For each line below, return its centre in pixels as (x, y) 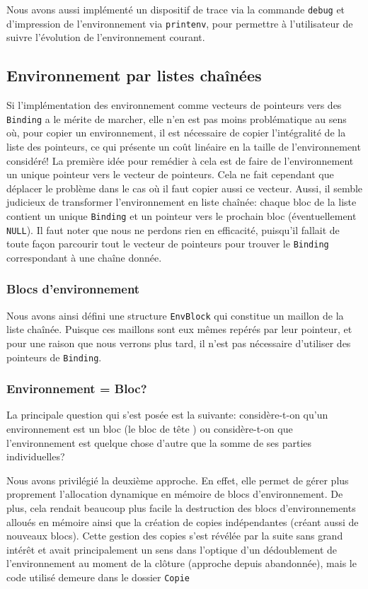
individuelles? (36, 456)
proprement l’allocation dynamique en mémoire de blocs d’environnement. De (175, 494)
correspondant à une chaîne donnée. (84, 257)
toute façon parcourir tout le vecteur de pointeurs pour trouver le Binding (168, 244)
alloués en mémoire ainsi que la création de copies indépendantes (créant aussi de (183, 521)
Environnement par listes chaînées (134, 75)
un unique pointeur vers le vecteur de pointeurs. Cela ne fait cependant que (170, 174)
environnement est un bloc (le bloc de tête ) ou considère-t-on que (150, 429)
